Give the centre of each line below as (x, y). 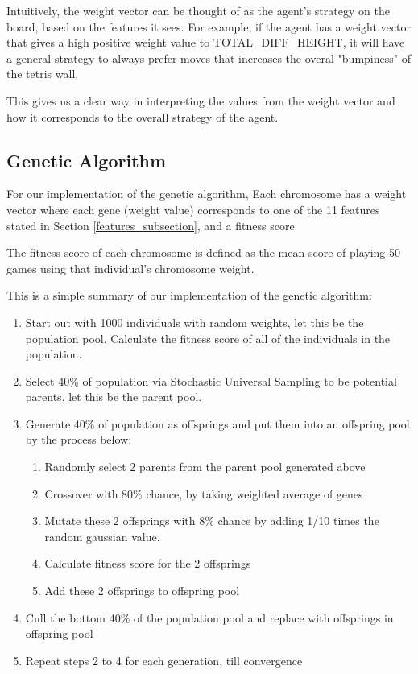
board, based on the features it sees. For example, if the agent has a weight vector (209, 26)
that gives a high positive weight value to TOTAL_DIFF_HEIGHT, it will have (206, 42)
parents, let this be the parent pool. (114, 397)
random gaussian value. (102, 536)
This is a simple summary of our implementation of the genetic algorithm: (189, 295)
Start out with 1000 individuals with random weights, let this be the (195, 322)
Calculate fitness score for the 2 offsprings (148, 563)
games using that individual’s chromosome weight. (130, 268)
